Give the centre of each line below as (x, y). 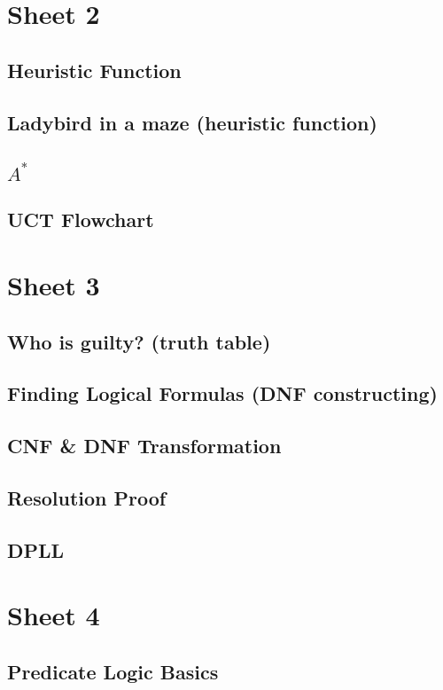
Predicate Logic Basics (113, 671)
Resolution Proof (87, 497)
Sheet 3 (54, 285)
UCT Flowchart (81, 220)
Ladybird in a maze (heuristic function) (192, 122)
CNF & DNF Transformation (144, 446)
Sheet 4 (54, 615)
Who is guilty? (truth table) (139, 341)
